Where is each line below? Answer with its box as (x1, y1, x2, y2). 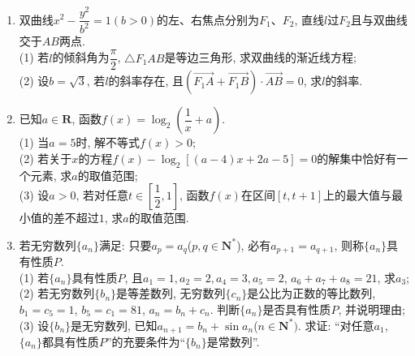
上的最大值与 (323, 187, 392, 204)
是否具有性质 (262, 300, 331, 317)
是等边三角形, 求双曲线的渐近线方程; (164, 49, 357, 66)
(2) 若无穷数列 (19, 285, 95, 302)
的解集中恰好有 (317, 149, 397, 166)
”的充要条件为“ (106, 333, 186, 350)
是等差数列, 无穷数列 (116, 285, 226, 302)
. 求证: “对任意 (297, 316, 374, 333)
